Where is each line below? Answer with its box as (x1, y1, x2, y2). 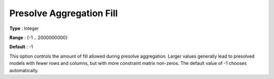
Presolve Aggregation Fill (9, 8, 118, 19)
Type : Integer (9, 25, 39, 31)
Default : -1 (9, 44, 33, 50)
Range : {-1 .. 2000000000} (9, 34, 68, 41)
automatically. (9, 67, 39, 73)
